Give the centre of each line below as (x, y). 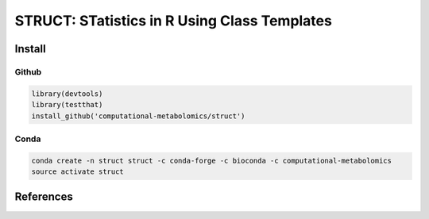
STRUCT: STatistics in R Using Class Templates (174, 21)
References (44, 197)
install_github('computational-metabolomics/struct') (138, 116)
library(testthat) (67, 105)
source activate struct (78, 172)
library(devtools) (67, 94)
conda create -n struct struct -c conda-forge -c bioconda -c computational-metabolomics (212, 160)
